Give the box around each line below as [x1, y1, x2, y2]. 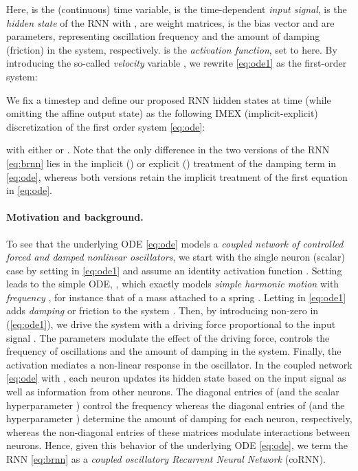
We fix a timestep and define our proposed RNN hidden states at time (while [6, 92, 331, 107]
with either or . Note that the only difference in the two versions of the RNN [6, 142, 330, 157]
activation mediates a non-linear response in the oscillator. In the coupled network [6, 357, 353, 371]
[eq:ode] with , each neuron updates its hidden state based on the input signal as [6, 371, 346, 385]
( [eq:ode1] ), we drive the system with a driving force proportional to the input [6, 317, 336, 331]
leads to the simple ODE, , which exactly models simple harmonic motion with [6, 276, 339, 291]
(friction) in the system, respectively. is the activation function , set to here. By [6, 42, 337, 56]
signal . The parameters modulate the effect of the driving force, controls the [6, 330, 330, 344]
